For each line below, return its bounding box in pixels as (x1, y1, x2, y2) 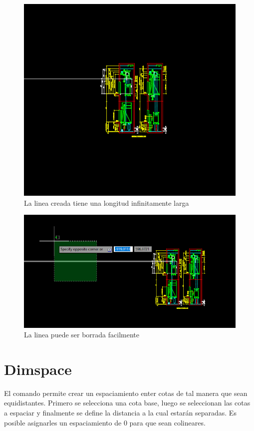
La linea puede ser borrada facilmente (24, 329, 139, 340)
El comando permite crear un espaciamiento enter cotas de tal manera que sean (4, 387, 248, 398)
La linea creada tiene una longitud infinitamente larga (24, 197, 189, 208)
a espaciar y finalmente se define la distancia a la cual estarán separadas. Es (4, 407, 237, 418)
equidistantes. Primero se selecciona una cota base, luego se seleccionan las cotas (4, 397, 251, 408)
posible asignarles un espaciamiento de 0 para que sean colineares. (4, 417, 206, 427)
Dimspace (4, 358, 72, 379)
